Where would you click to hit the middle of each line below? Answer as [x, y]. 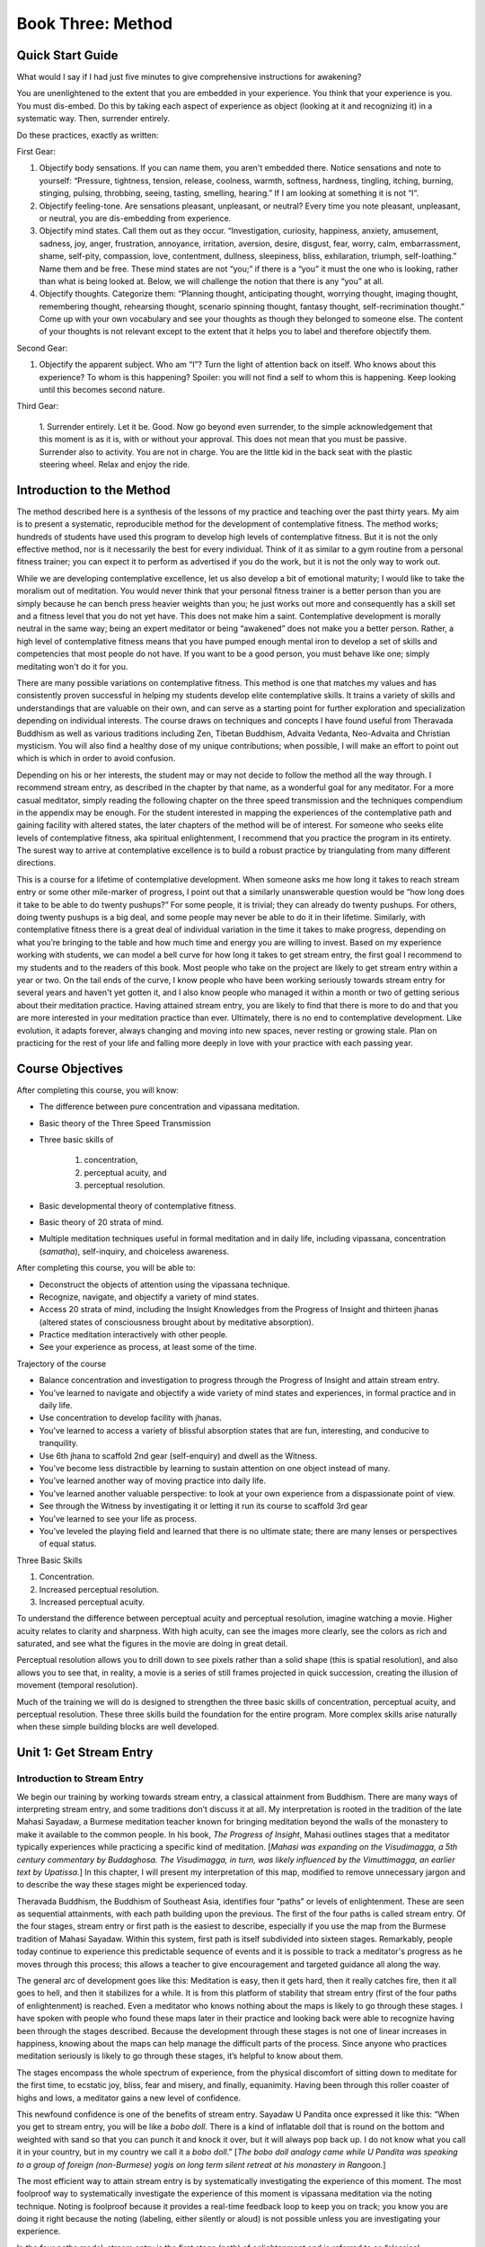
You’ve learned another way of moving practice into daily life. [153, 1481]
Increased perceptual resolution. [99, 1589]
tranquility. [59, 1443]
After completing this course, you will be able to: [106, 1268]
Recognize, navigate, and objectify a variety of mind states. [149, 1297]
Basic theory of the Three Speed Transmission [125, 1123]
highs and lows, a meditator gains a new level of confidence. [129, 2098]
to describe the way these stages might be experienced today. [132, 1885]
